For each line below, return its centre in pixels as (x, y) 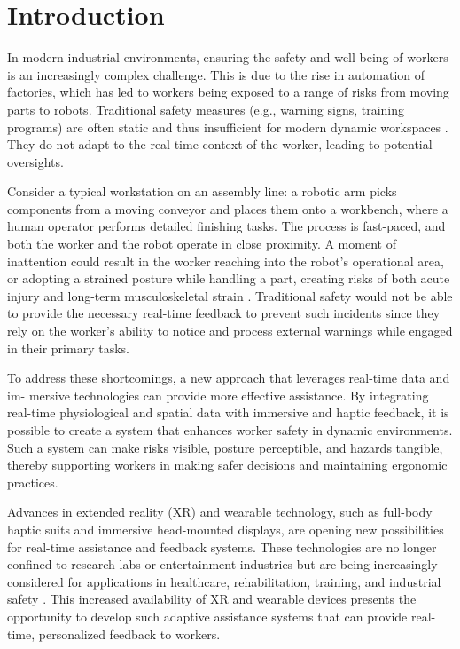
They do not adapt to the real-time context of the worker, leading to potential (220, 144)
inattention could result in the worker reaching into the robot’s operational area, (226, 261)
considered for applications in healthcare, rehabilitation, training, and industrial (224, 581)
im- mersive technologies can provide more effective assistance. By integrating (218, 395)
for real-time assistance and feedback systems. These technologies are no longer (222, 546)
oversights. (35, 161)
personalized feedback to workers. (129, 633)
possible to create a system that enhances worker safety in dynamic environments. (230, 430)
